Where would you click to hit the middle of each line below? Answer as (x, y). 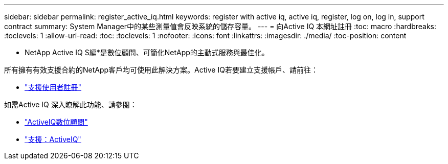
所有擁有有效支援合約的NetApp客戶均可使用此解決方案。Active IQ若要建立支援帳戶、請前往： (161, 70)
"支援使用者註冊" (53, 87)
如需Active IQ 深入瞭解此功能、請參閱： (71, 104)
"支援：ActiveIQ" (53, 139)
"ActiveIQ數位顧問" (56, 122)
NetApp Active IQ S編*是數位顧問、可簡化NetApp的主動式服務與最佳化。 (147, 52)
